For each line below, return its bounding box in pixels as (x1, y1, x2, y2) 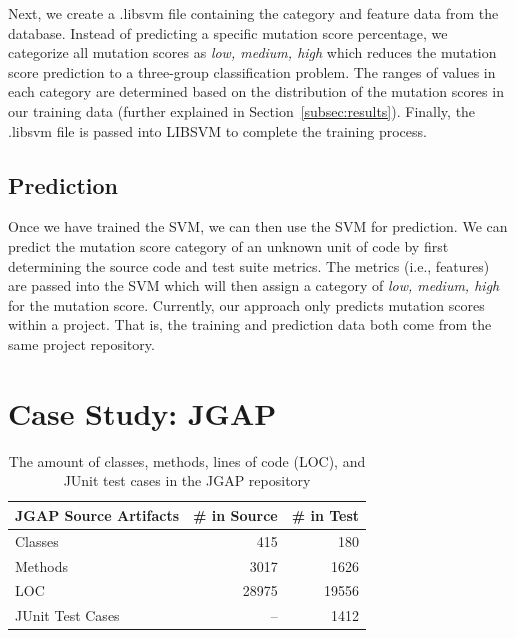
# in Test (291, 504, 360, 525)
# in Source (193, 504, 278, 525)
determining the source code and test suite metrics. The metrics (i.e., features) (8, 255, 490, 276)
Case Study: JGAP (8, 392, 277, 433)
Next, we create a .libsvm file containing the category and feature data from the (8, 3, 499, 23)
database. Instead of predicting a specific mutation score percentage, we (8, 22, 448, 43)
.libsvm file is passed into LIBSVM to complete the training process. (8, 120, 427, 141)
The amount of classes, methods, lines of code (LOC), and (8, 450, 366, 471)
